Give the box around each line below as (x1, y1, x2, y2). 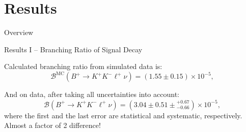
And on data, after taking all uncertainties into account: (4, 89, 179, 100)
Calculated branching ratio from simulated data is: (4, 61, 162, 72)
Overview (4, 27, 34, 38)
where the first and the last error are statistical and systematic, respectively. (4, 110, 242, 120)
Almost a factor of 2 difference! (4, 120, 101, 130)
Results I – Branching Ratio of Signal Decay (4, 44, 143, 54)
